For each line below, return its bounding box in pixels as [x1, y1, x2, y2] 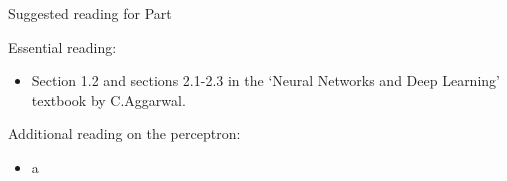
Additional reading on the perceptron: [8, 123, 241, 144]
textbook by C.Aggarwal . [31, 89, 186, 110]
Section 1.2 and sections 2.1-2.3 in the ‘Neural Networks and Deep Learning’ [31, 70, 500, 91]
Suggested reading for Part [8, 3, 172, 23]
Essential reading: [8, 36, 117, 57]
